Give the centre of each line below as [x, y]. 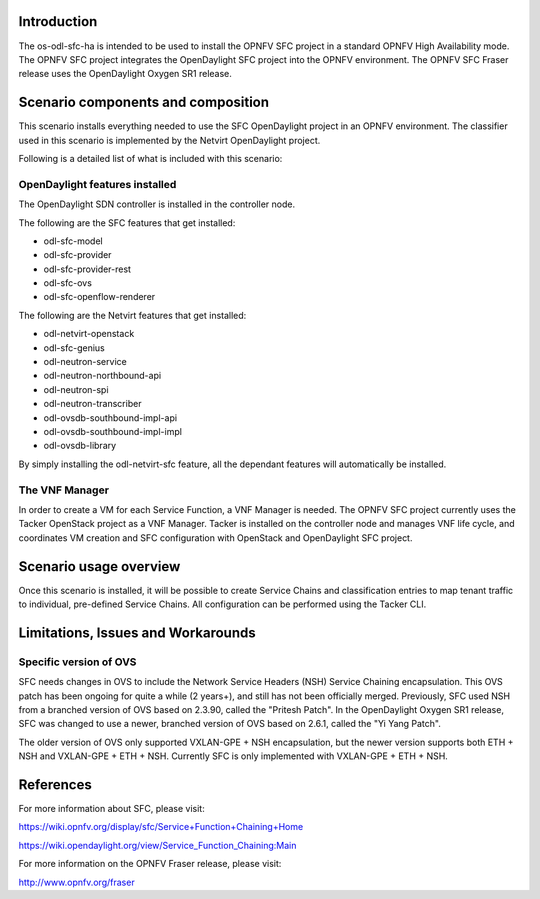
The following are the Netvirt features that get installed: [132, 315]
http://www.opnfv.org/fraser [76, 882]
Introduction [58, 21]
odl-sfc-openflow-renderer [99, 297]
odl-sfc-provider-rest [87, 269]
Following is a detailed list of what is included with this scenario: [150, 158]
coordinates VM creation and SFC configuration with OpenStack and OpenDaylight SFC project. [215, 537]
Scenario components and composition [144, 102]
